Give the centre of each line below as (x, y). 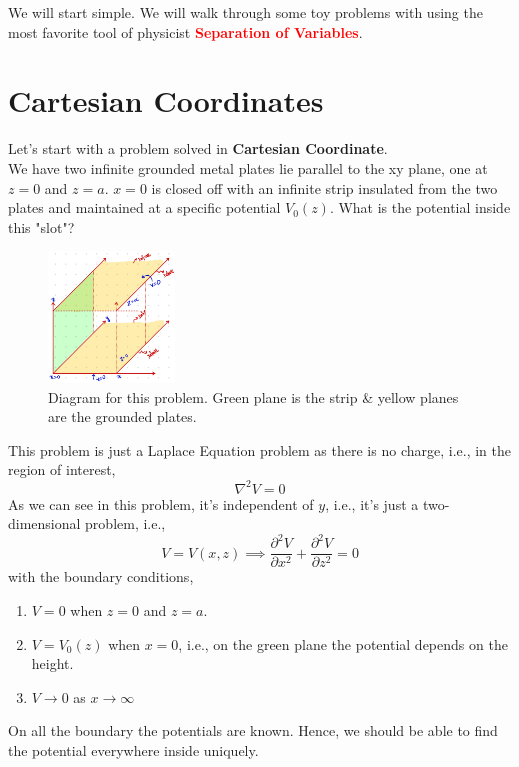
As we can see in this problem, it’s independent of (161, 503)
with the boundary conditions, (101, 576)
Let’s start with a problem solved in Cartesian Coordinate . (198, 148)
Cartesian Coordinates (166, 100)
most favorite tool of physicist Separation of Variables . (185, 31)
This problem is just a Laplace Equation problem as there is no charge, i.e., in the (259, 449)
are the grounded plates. (122, 416)
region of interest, (62, 469)
